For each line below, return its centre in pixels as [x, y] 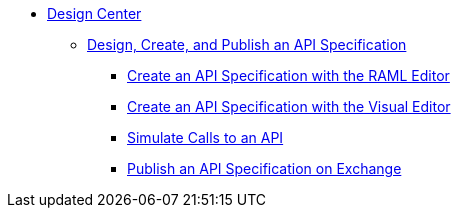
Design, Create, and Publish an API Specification [247, 44]
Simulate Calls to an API [205, 137]
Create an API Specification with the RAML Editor [288, 75]
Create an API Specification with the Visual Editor [289, 106]
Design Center [94, 13]
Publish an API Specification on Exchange [264, 168]
